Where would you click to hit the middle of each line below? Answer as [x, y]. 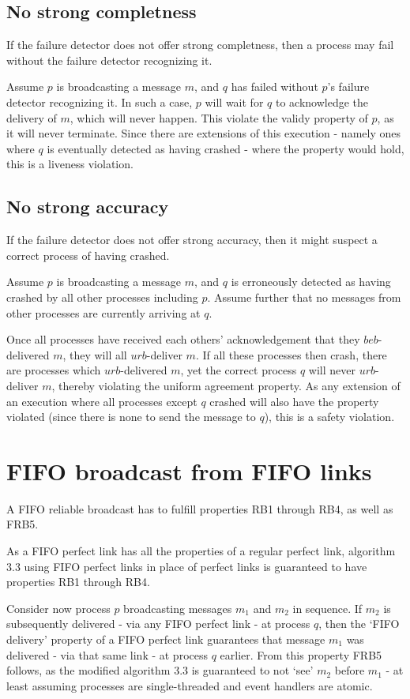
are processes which [54, 370]
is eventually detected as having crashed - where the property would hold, [226, 148]
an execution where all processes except [102, 401]
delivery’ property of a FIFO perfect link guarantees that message [166, 639]
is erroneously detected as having [311, 282]
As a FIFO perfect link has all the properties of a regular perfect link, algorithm [201, 551]
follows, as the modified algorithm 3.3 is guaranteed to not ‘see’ [160, 670]
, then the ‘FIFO [359, 624]
